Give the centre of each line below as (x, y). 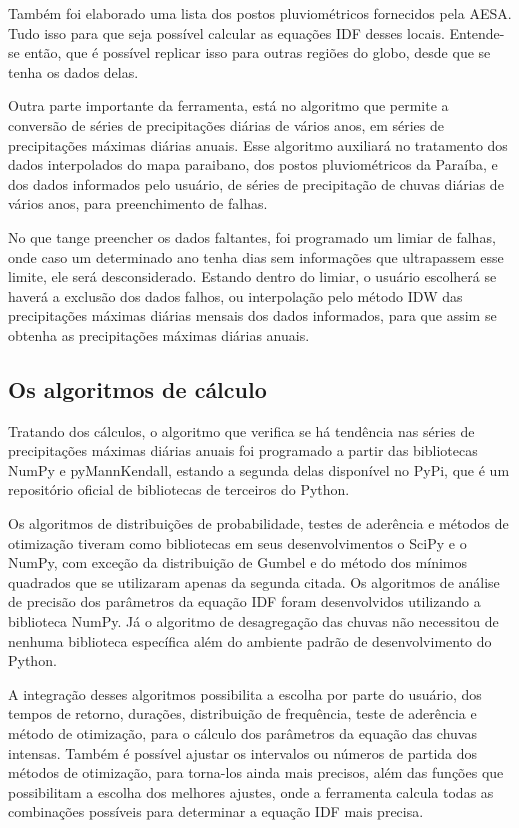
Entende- (477, 32)
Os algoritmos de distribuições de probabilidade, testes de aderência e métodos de (258, 523)
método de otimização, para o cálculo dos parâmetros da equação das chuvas (242, 733)
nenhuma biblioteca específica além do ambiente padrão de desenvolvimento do (250, 640)
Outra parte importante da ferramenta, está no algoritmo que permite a (228, 105)
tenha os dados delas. (73, 71)
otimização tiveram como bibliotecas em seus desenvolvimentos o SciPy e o (237, 542)
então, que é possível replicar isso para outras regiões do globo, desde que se (257, 52)
